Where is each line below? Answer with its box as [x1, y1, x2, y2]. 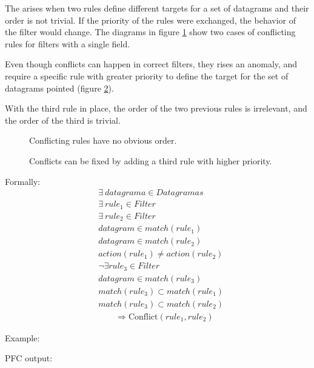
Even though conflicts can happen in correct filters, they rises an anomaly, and [5, 58, 298, 70]
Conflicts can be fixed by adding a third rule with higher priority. [29, 154, 272, 167]
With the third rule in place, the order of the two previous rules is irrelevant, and [5, 102, 307, 115]
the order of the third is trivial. [5, 113, 121, 126]
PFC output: [5, 352, 53, 364]
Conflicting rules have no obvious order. [29, 134, 177, 147]
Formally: [5, 175, 41, 187]
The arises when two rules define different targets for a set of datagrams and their [5, 2, 309, 14]
